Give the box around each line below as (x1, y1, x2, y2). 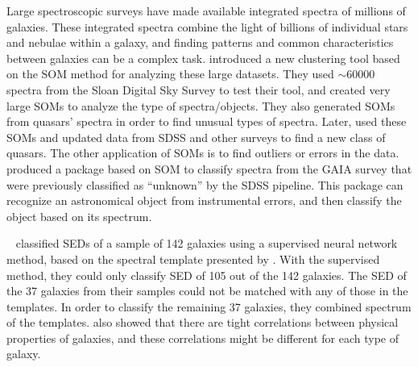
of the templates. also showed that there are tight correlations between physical (6, 314, 399, 331)
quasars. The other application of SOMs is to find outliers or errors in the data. (6, 144, 399, 161)
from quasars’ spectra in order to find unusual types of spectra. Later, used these (6, 113, 407, 130)
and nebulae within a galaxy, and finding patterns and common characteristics (6, 34, 394, 51)
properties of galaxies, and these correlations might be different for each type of (6, 329, 399, 346)
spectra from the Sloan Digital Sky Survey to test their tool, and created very (6, 81, 391, 98)
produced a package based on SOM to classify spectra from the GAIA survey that (6, 160, 412, 177)
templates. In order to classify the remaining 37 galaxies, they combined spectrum (6, 298, 412, 315)
